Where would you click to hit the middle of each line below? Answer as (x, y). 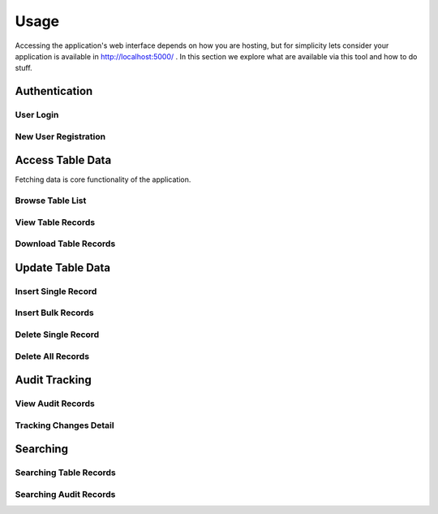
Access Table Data (63, 160)
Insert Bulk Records (55, 313)
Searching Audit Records (65, 494)
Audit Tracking (54, 380)
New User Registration (60, 136)
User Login (37, 115)
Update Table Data (63, 268)
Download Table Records (65, 244)
